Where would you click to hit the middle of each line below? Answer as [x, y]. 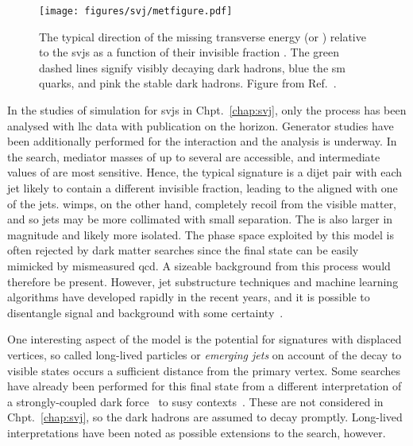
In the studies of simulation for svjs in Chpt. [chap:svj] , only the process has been [207, 110]
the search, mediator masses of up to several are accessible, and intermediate [194, 156]
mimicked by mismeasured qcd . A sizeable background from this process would [199, 265]
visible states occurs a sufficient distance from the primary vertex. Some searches [204, 370]
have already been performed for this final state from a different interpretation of [205, 386]
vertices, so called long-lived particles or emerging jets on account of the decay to [205, 354]
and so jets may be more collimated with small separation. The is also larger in [200, 219]
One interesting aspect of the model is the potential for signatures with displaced [205, 339]
